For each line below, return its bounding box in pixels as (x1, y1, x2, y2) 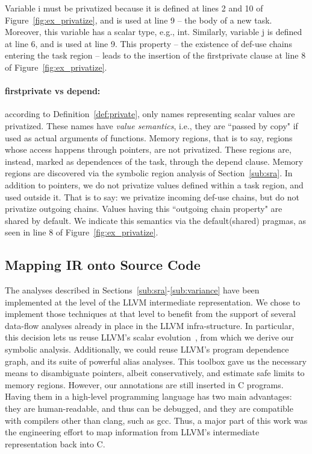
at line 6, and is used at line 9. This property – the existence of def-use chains (5, 37, 292, 50)
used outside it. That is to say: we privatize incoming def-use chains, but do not (5, 190, 299, 203)
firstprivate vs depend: (5, 85, 101, 97)
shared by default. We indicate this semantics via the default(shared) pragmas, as (5, 214, 307, 226)
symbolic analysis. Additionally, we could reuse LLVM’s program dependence (5, 343, 289, 356)
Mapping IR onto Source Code (5, 255, 201, 274)
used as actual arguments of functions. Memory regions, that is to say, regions (5, 131, 293, 144)
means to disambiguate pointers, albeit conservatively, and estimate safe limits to (5, 366, 305, 379)
